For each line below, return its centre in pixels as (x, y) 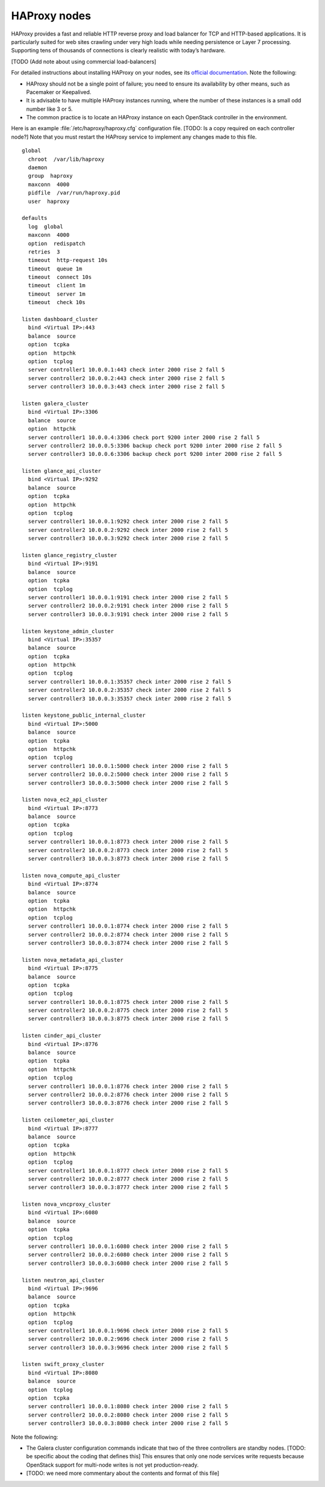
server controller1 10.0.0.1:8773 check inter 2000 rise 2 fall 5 (128, 842)
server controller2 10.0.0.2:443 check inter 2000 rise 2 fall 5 (126, 378)
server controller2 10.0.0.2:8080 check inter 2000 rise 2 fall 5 (128, 1415)
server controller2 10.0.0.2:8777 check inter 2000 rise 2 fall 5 (128, 1179)
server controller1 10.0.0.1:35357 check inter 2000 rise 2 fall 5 (130, 681)
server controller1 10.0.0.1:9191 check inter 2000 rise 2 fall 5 (128, 597)
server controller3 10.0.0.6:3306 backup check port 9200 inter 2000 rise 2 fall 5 (155, 454)
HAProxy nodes (51, 16)
